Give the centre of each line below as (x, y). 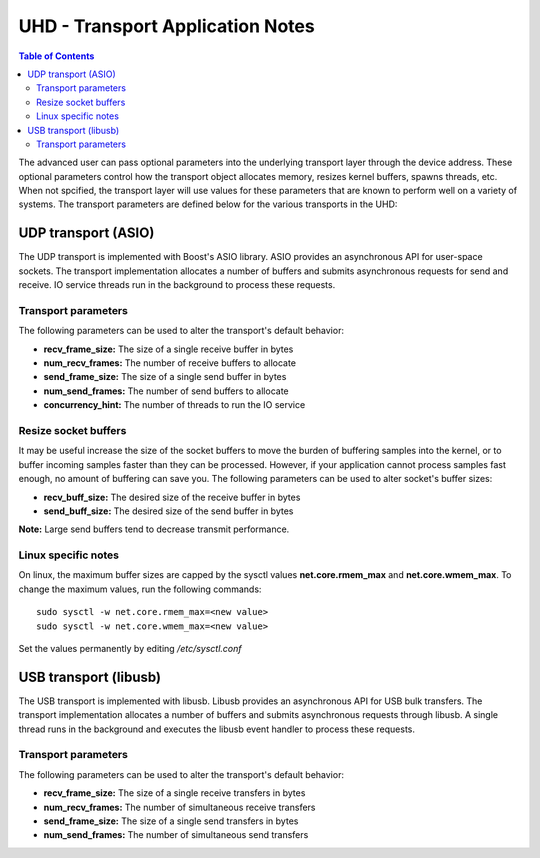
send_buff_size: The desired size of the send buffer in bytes (168, 511)
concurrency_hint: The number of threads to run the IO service (174, 405)
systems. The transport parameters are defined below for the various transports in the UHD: (208, 204)
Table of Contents (56, 56)
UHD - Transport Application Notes (166, 26)
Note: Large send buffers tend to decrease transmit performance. (154, 529)
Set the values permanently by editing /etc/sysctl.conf (130, 649)
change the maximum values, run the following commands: (140, 589)
